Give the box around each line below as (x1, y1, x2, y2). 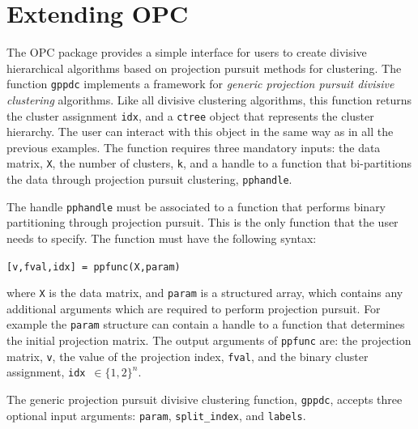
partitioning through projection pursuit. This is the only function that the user (6, 214, 399, 231)
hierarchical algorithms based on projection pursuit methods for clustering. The (6, 59, 402, 76)
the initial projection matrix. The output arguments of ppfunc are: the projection (6, 332, 412, 349)
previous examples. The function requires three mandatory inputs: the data (6, 138, 381, 155)
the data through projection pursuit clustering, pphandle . (6, 171, 292, 188)
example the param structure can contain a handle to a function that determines (6, 316, 405, 333)
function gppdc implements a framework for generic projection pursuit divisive (6, 75, 395, 92)
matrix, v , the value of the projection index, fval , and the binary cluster (6, 347, 369, 364)
